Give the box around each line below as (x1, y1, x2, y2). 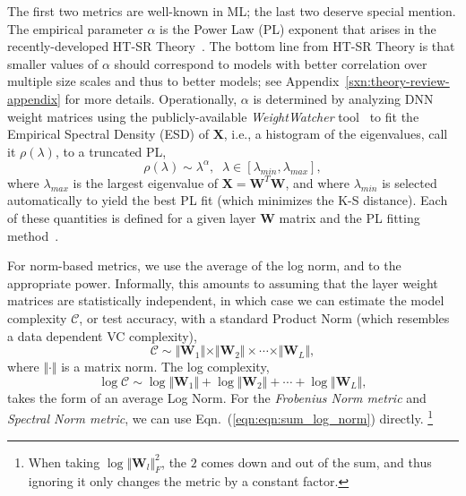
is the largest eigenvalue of (73, 173, 219, 192)
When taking (28, 452, 100, 471)
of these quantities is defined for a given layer (7, 209, 256, 227)
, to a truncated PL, (55, 141, 167, 160)
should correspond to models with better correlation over (114, 54, 427, 73)
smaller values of (7, 54, 99, 73)
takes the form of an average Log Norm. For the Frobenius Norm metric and (7, 388, 427, 406)
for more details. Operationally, (65, 89, 237, 107)
